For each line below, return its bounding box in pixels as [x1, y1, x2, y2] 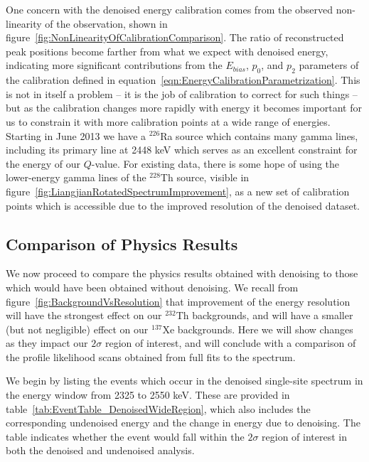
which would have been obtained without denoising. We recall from [6, 279, 299, 294]
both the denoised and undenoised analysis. [6, 443, 195, 458]
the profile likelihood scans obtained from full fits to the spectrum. [6, 349, 296, 364]
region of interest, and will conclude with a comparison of [105, 335, 356, 350]
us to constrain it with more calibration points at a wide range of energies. [6, 114, 331, 129]
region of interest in [262, 429, 348, 444]
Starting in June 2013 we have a [6, 128, 146, 143]
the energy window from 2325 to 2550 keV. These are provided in [6, 387, 290, 402]
